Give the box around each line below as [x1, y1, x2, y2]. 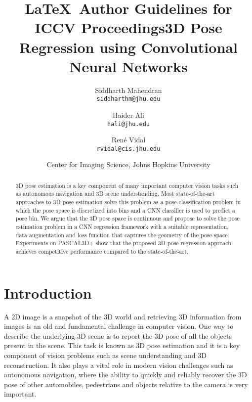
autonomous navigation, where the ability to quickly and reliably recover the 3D [4, 369, 247, 380]
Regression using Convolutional [19, 37, 238, 57]
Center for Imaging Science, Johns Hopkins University [46, 159, 210, 170]
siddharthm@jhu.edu [96, 95, 161, 103]
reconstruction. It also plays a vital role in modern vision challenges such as [4, 359, 233, 370]
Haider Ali [113, 109, 144, 120]
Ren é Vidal [111, 134, 146, 145]
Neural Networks [69, 56, 188, 76]
